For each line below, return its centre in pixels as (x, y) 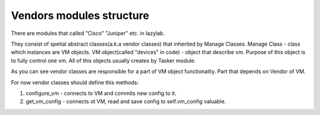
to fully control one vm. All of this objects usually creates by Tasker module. (103, 60)
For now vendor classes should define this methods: (75, 82)
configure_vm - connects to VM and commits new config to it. (101, 93)
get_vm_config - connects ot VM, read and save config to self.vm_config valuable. (126, 101)
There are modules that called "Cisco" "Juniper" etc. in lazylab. (88, 33)
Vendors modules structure (80, 15)
